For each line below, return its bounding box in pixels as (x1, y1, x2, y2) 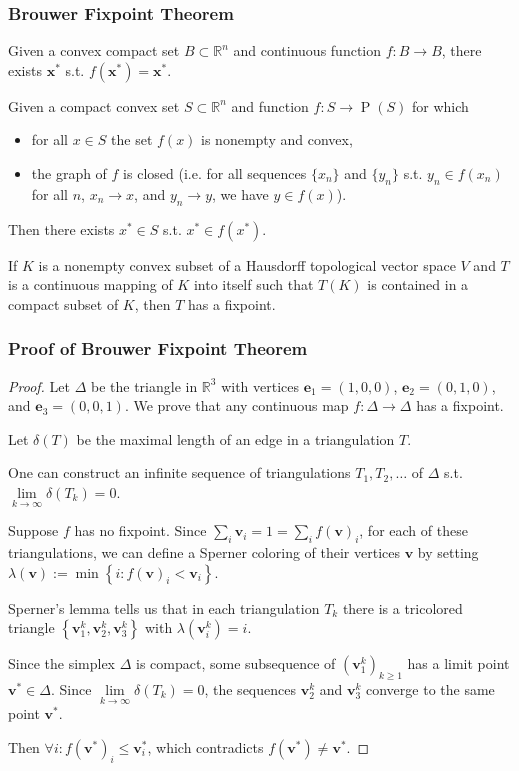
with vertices (221, 375, 300, 396)
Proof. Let (8, 375, 70, 396)
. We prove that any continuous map (124, 395, 349, 416)
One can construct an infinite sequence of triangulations (8, 462, 351, 483)
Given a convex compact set (8, 40, 180, 61)
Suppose (8, 520, 59, 541)
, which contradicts (147, 736, 264, 757)
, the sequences (204, 678, 296, 699)
